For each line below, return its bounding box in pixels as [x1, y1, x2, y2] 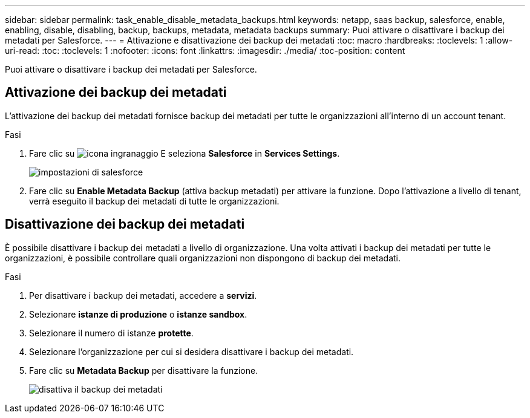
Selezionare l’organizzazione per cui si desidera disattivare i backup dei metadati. [29, 346, 354, 357]
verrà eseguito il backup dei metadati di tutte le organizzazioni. [29, 195, 280, 206]
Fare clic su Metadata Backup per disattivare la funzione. [29, 365, 258, 376]
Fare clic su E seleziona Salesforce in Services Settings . [29, 148, 340, 158]
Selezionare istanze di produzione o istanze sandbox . [29, 309, 247, 319]
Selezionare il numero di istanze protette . [29, 327, 194, 338]
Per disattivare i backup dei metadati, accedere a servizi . [29, 290, 257, 301]
